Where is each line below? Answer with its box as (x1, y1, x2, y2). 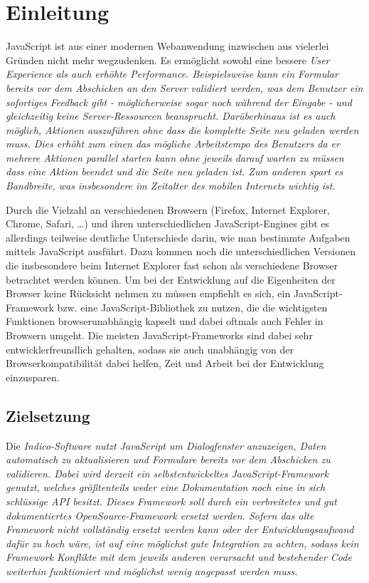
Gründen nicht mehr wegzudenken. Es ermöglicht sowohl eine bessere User (6, 52, 330, 67)
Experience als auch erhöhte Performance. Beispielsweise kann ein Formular (6, 66, 338, 81)
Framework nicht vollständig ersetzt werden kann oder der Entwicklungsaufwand (6, 522, 354, 537)
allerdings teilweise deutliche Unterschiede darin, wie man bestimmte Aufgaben (6, 229, 351, 244)
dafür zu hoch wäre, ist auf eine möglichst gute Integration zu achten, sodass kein (6, 535, 359, 550)
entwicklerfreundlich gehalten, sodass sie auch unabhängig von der (6, 341, 294, 356)
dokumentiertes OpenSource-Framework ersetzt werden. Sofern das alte (6, 507, 314, 522)
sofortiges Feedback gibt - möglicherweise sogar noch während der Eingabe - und (6, 94, 352, 109)
